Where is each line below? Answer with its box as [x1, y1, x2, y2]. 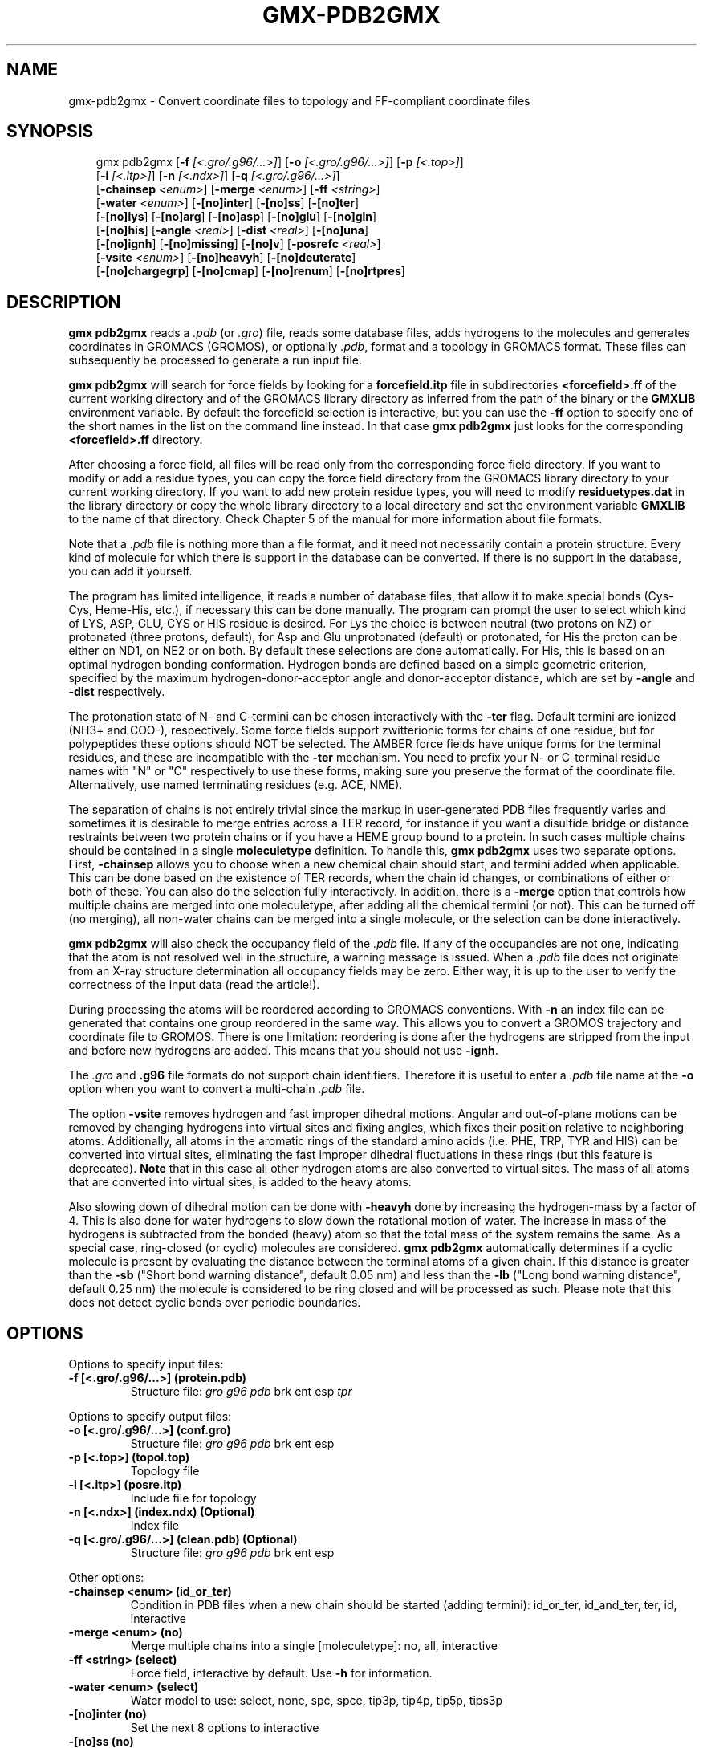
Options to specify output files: [68, 1409, 232, 1424]
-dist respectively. [68, 685, 165, 699]
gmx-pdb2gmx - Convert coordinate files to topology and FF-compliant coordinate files [68, 93, 530, 108]
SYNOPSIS [6, 121, 94, 142]
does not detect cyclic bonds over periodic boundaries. [68, 1295, 361, 1310]
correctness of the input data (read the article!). [68, 978, 320, 992]
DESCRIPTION [6, 291, 121, 312]
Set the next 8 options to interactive [130, 1721, 319, 1735]
